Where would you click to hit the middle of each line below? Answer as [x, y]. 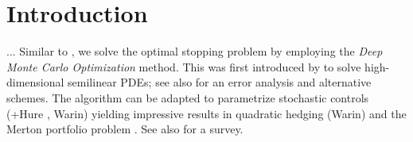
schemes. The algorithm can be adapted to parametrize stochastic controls [188, 97]
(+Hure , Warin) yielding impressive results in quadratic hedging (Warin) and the [206, 113]
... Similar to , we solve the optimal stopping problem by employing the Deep [195, 51]
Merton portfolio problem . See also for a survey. [125, 129]
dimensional [35, 82]
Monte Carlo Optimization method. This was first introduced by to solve [184, 66]
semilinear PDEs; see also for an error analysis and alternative [220, 82]
